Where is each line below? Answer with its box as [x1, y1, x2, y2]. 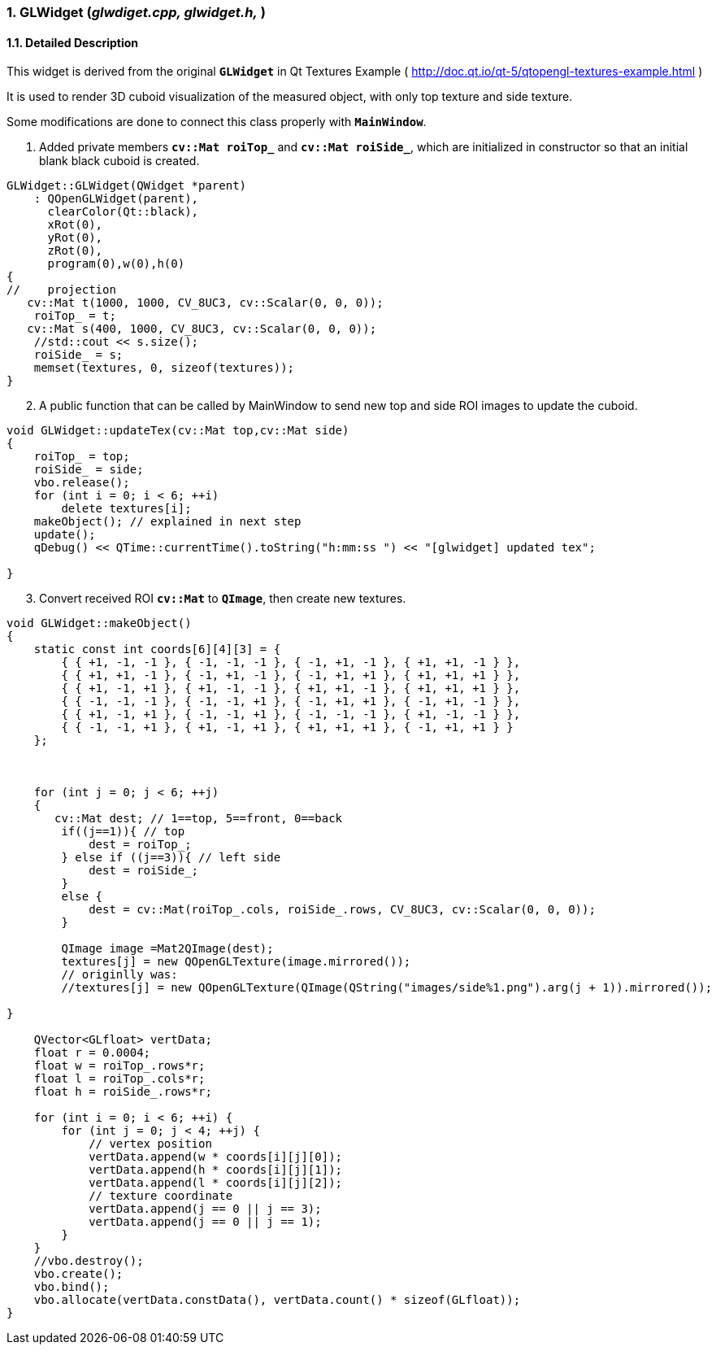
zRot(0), [47, 244, 103, 258]
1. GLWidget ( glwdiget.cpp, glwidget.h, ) [7, 4, 266, 20]
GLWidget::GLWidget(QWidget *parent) [7, 179, 247, 193]
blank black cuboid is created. [39, 154, 200, 168]
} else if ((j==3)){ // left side [61, 851, 281, 865]
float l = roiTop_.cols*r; [33, 1072, 206, 1086]
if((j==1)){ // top [61, 825, 185, 839]
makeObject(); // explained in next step [33, 515, 302, 529]
